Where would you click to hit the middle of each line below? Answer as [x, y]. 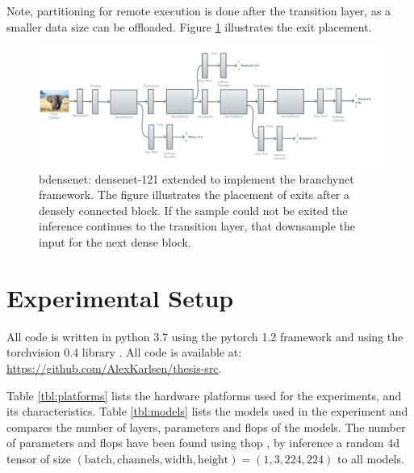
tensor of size [39, 458]
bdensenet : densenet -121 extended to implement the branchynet [197, 178]
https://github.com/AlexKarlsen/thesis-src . [114, 367]
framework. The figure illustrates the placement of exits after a [194, 194]
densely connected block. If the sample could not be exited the [193, 210]
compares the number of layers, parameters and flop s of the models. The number [206, 427]
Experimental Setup [120, 297]
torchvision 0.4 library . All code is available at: [124, 352]
